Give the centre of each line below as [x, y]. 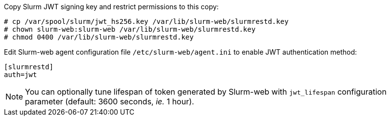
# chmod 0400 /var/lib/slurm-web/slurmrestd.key [99, 37]
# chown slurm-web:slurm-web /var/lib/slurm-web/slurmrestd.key [130, 29]
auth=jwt [21, 75]
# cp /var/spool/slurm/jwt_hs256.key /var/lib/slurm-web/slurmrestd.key [146, 21]
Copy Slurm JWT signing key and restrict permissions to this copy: [111, 7]
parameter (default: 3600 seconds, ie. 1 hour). [110, 101]
